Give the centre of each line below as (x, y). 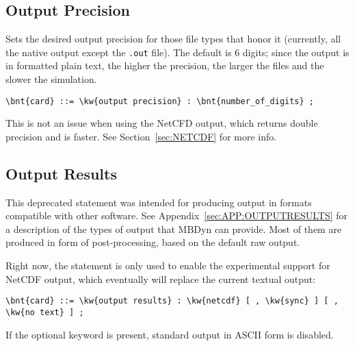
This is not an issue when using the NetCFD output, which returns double (162, 123)
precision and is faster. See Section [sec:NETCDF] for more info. (141, 136)
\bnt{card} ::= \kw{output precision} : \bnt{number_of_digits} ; (160, 101)
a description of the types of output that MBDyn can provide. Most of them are (174, 228)
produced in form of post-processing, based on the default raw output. (153, 242)
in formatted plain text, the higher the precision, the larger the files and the (165, 65)
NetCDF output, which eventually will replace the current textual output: (161, 279)
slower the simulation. (51, 79)
